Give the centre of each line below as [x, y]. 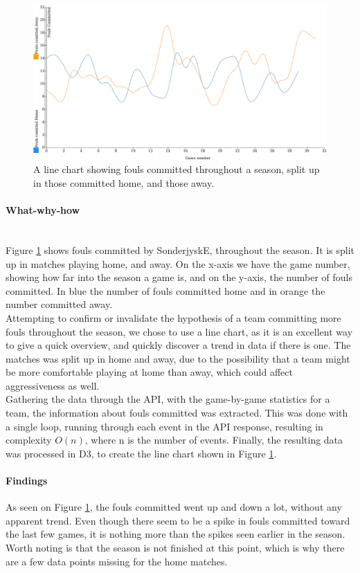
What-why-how [43, 210]
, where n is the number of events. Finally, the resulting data [214, 440]
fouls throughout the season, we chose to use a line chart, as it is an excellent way [179, 331]
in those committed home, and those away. [124, 182]
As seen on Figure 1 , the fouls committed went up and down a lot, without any [174, 507]
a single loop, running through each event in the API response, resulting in [164, 426]
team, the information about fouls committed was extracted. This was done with [177, 413]
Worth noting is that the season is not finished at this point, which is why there [175, 548]
